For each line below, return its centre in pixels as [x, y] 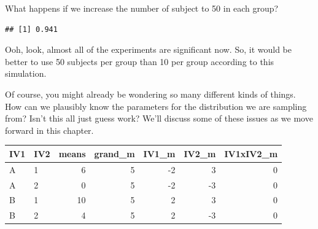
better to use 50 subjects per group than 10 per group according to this [140, 61]
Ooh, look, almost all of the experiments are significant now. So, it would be [148, 49]
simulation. [26, 73]
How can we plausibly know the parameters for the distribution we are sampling [156, 106]
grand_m [114, 153]
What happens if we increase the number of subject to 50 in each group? [142, 8]
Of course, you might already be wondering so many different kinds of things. [150, 94]
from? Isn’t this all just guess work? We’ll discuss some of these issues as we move [159, 118]
